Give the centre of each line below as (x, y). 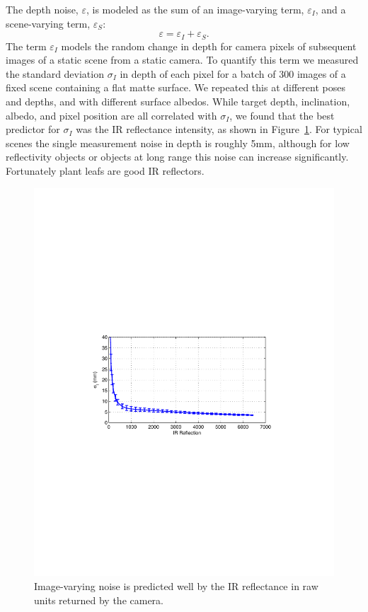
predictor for (33, 129)
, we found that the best (282, 115)
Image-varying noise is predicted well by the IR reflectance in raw (176, 586)
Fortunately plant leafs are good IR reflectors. (105, 170)
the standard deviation (55, 73)
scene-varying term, (48, 23)
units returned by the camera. (99, 600)
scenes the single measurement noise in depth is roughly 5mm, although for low (178, 143)
